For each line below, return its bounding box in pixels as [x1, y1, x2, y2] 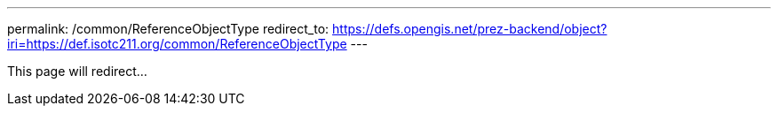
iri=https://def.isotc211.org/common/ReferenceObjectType [7, 36, 347, 51]
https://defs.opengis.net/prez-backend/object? [332, 21, 607, 36]
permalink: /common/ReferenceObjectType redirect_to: [7, 21, 329, 36]
